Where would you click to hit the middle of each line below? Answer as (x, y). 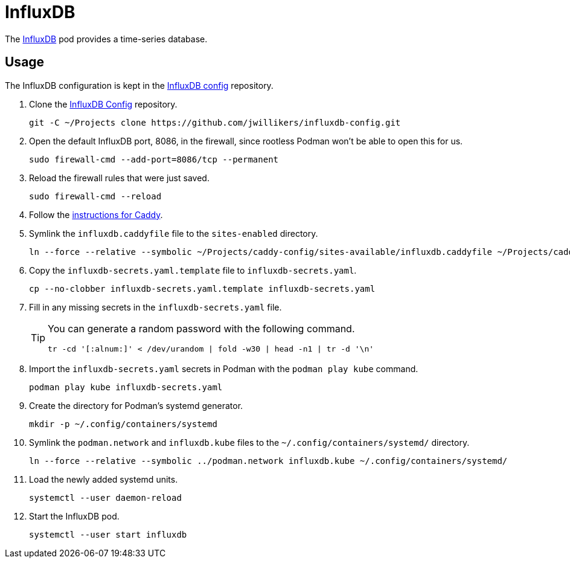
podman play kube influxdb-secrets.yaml (126, 387)
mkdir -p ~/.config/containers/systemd (123, 424)
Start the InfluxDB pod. (74, 516)
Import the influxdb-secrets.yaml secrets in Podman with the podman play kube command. (224, 368)
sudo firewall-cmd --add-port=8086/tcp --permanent (154, 159)
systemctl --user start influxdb (108, 534)
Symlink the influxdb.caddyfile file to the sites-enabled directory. (174, 233)
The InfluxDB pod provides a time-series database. (106, 39)
